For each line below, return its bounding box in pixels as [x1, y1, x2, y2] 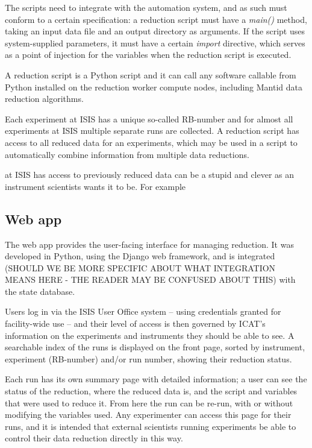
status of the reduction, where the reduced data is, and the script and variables [5, 385, 298, 397]
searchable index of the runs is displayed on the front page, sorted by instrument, [5, 341, 305, 353]
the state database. [5, 285, 75, 297]
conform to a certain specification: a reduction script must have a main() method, [5, 13, 307, 25]
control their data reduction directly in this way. [5, 432, 183, 444]
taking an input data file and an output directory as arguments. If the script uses [5, 25, 305, 37]
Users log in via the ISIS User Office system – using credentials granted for [5, 305, 281, 318]
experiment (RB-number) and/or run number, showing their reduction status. [5, 352, 292, 365]
